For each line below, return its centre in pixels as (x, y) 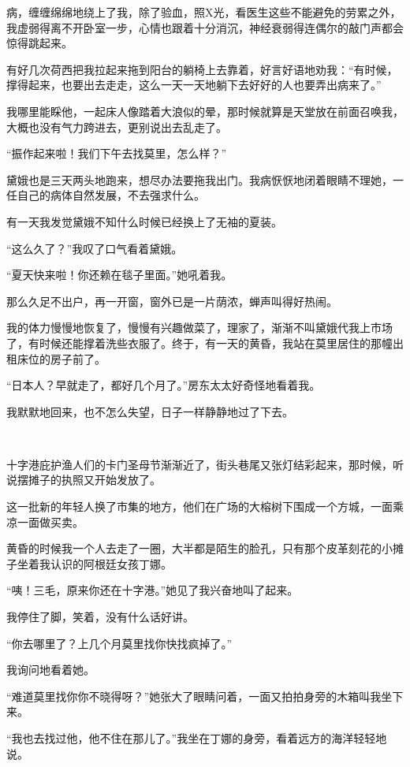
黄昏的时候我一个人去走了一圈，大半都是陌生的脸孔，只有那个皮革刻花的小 (199, 548)
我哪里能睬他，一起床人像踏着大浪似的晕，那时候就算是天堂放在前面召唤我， (205, 111)
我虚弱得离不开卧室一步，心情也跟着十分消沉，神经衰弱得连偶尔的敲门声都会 (205, 27)
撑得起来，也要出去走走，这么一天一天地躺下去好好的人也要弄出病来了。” (194, 85)
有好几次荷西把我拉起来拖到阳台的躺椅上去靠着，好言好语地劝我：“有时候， (202, 69)
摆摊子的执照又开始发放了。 (89, 480)
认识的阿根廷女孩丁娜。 (111, 563)
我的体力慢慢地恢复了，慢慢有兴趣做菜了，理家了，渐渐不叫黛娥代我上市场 (199, 328)
